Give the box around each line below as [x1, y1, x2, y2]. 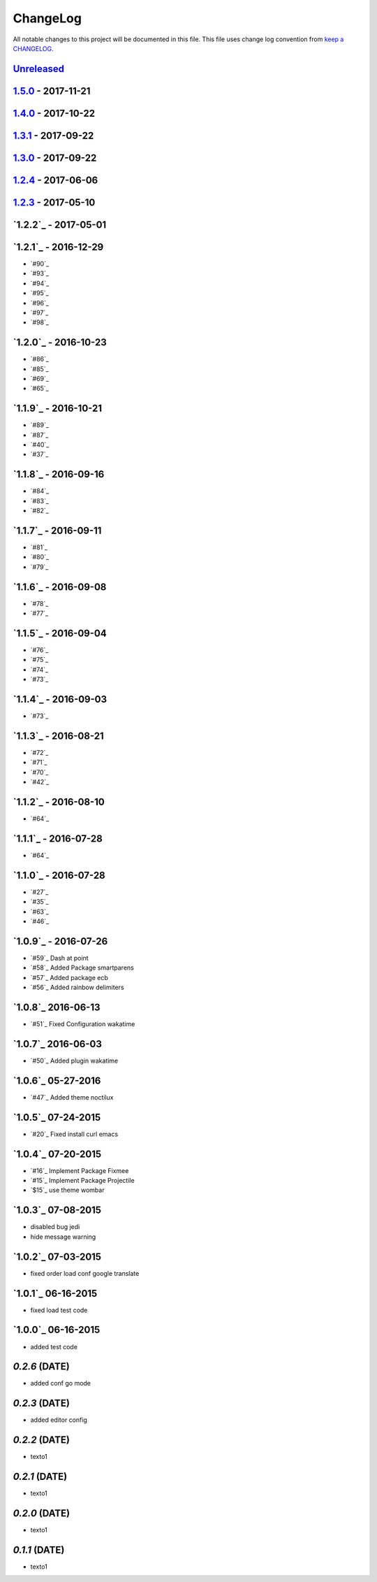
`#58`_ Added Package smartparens [30, 963, 134, 972]
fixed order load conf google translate [30, 1269, 140, 1277]
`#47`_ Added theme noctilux [30, 1093, 114, 1101]
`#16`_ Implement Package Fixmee [30, 1166, 129, 1174]
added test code [30, 1342, 78, 1351]
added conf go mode [30, 1379, 91, 1388]
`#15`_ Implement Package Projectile [30, 1177, 135, 1185]
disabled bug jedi [30, 1223, 80, 1231]
